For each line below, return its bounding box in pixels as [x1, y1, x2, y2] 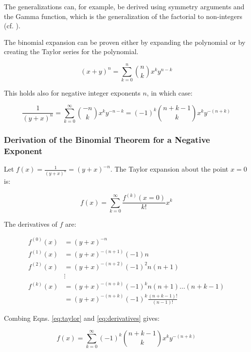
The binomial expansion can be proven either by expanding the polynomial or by [4, 37, 246, 47]
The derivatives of [4, 218, 57, 229]
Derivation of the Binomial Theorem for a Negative [4, 133, 210, 145]
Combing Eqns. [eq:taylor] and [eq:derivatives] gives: [4, 313, 160, 323]
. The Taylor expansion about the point [110, 164, 229, 174]
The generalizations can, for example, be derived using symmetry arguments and [4, 1, 245, 11]
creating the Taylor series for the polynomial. [4, 46, 139, 57]
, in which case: [146, 88, 193, 98]
